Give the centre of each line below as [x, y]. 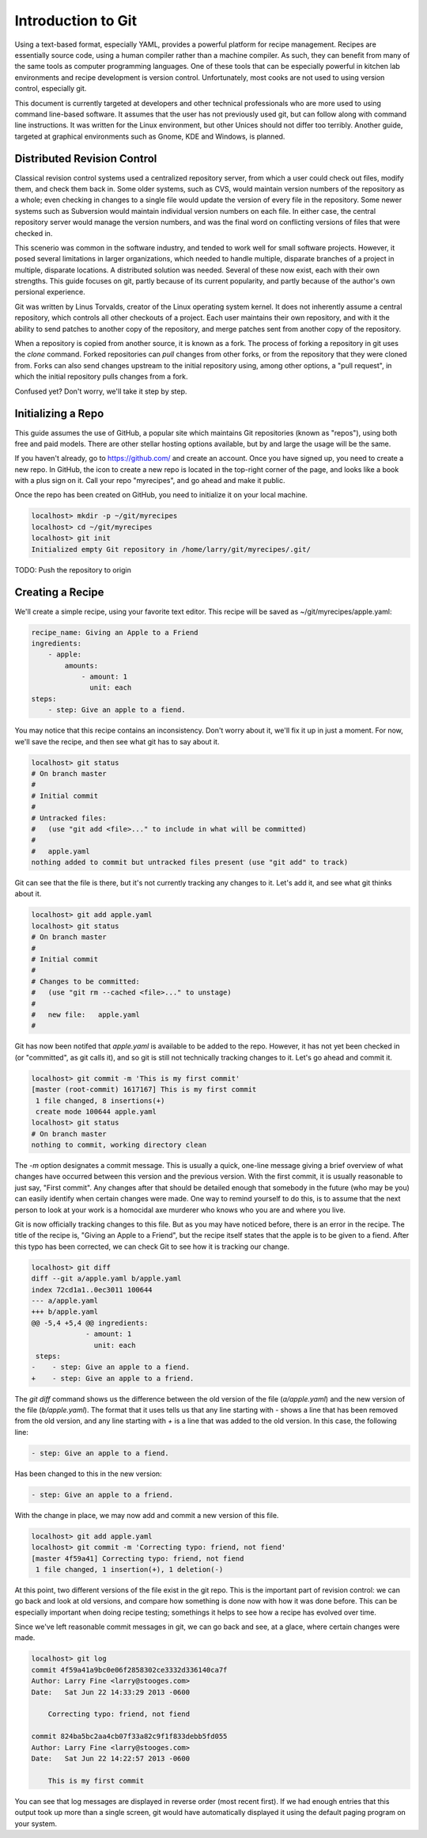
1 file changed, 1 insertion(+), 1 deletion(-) [130, 1569]
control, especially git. [51, 89]
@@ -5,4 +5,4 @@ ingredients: [90, 1323]
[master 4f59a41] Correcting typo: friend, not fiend [138, 1558]
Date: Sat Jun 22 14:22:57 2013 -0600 [110, 1758]
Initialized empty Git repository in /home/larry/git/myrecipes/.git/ [171, 549]
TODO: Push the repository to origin [73, 569]
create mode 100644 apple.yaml [96, 1111]
